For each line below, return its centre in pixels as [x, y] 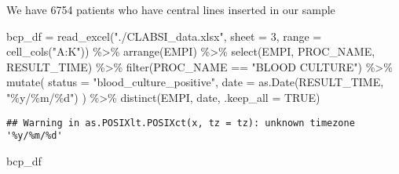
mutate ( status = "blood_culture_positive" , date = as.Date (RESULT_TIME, [195, 82]
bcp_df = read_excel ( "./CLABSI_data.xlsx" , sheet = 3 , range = [164, 36]
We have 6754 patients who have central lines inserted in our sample [171, 9]
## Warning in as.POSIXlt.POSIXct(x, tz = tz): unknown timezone [181, 123]
